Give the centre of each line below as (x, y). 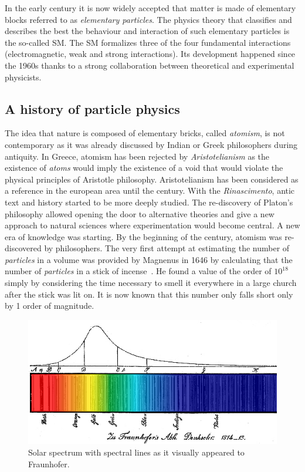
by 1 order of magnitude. (50, 306)
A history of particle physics (92, 108)
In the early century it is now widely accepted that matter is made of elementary (150, 8)
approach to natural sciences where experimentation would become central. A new (152, 225)
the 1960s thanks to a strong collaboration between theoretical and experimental (150, 65)
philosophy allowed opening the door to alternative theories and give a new (140, 213)
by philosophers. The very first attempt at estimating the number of (167, 248)
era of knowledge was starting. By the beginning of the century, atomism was (143, 236)
